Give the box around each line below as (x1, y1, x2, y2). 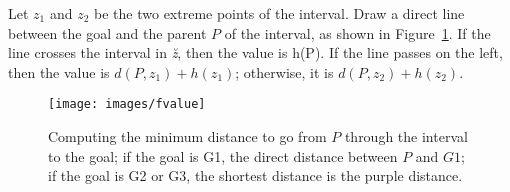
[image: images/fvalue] (48, 97, 206, 112)
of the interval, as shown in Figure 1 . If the (224, 22, 491, 43)
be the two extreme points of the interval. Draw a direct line (94, 3, 465, 23)
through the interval (344, 126, 468, 147)
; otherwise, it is (235, 61, 334, 82)
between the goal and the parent (8, 22, 207, 43)
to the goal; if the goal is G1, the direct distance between (48, 145, 398, 166)
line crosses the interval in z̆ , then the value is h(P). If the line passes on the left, (8, 42, 503, 63)
